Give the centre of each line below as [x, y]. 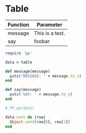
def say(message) [23, 90]
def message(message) [28, 71]
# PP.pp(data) [20, 108]
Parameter [49, 25]
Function [18, 25]
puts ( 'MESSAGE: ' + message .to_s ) [45, 76]
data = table [19, 62]
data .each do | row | [25, 117]
